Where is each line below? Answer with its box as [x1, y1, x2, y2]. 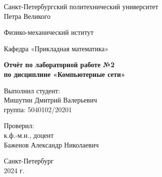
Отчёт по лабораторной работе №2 [4, 59, 114, 70]
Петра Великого [4, 11, 51, 21]
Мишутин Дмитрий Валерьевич [4, 95, 97, 105]
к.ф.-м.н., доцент [4, 130, 54, 140]
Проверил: [4, 120, 34, 131]
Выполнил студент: [4, 85, 60, 95]
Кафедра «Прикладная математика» [4, 43, 109, 53]
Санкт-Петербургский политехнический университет [4, 1, 159, 11]
